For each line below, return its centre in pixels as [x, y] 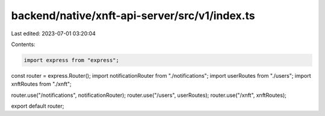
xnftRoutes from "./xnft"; [41, 84]
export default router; [38, 106]
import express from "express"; [72, 60]
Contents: [23, 44]
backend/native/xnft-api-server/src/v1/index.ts [133, 16]
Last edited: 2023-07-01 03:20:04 [54, 33]
